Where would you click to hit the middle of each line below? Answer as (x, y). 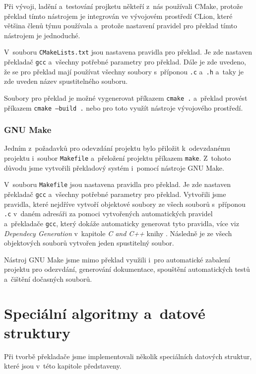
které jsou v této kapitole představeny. (63, 366)
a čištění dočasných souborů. (48, 279)
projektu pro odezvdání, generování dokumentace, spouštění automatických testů (127, 269)
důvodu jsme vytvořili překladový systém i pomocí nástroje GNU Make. (114, 167)
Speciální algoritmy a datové (105, 313)
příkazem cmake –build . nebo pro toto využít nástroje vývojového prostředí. (124, 107)
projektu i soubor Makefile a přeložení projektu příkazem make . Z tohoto (118, 158)
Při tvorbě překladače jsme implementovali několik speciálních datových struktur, (128, 356)
